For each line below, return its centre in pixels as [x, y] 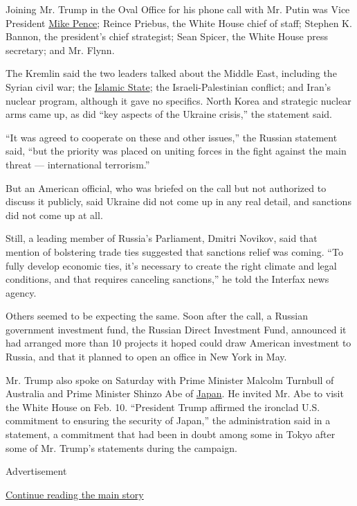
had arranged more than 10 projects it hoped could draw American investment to [178, 343]
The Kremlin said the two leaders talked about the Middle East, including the [171, 73]
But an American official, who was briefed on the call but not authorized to [166, 187]
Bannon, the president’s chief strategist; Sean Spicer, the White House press [167, 36]
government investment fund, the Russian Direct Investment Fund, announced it [176, 329]
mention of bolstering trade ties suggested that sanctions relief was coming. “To [174, 251]
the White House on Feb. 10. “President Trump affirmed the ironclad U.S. [163, 407]
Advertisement [36, 471]
